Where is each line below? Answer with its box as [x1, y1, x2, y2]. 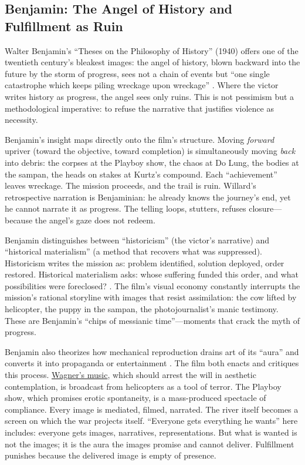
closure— [249, 202, 282, 215]
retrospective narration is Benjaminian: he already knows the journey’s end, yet [5, 190, 291, 203]
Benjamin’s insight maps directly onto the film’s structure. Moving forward [5, 133, 274, 145]
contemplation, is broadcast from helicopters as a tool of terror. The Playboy [5, 380, 282, 392]
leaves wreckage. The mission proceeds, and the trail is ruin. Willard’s [5, 179, 256, 192]
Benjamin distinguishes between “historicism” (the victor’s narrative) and [5, 233, 270, 246]
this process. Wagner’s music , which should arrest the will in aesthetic [5, 369, 256, 381]
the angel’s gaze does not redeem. [35, 213, 155, 226]
